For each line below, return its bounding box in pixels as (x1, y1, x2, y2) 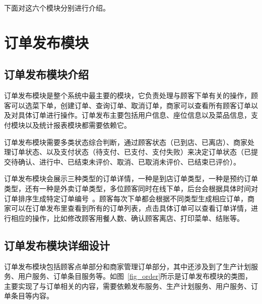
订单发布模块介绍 (4, 66, 89, 82)
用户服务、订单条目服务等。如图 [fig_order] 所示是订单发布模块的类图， (18, 271, 252, 281)
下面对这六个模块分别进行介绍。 (4, 3, 110, 13)
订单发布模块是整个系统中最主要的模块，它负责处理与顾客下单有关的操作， (4, 90, 251, 101)
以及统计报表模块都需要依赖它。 (25, 119, 131, 130)
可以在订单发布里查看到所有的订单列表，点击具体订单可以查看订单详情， (11, 203, 251, 213)
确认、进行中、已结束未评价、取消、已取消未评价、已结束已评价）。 (18, 156, 240, 167)
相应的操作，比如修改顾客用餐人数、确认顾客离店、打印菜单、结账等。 (11, 212, 244, 223)
